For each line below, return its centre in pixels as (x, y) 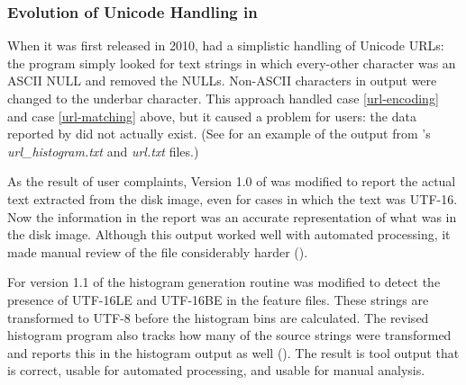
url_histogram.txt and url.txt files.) (103, 151)
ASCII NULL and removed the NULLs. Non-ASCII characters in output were (222, 81)
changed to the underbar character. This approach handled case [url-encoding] (223, 98)
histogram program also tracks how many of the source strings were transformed (229, 335)
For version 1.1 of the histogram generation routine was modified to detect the (224, 282)
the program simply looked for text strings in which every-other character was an (232, 63)
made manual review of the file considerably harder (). (158, 251)
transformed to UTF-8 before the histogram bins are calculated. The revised (218, 317)
